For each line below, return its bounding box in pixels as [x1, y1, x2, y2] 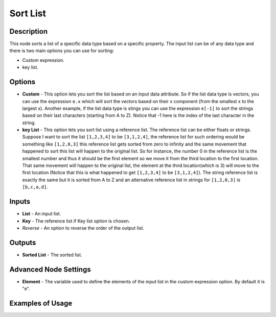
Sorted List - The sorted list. [22, 252, 82, 258]
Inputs [9, 197, 31, 206]
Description [9, 27, 48, 36]
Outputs [9, 238, 36, 247]
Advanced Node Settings [9, 265, 91, 274]
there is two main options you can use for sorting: [9, 47, 114, 54]
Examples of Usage [9, 299, 73, 307]
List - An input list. [22, 211, 61, 217]
